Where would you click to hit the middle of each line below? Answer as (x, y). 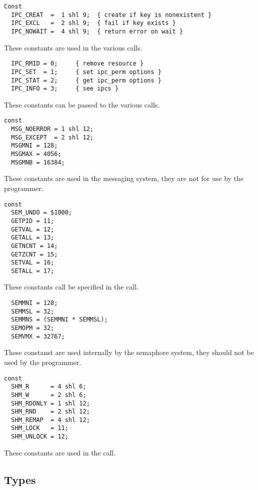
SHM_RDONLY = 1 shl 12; (50, 403)
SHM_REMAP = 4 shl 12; (50, 420)
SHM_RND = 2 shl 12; (50, 412)
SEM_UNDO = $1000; (42, 213)
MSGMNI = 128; (34, 146)
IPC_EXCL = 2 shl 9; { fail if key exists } (93, 23)
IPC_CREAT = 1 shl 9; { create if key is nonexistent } (111, 15)
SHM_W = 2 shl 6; (49, 395)
